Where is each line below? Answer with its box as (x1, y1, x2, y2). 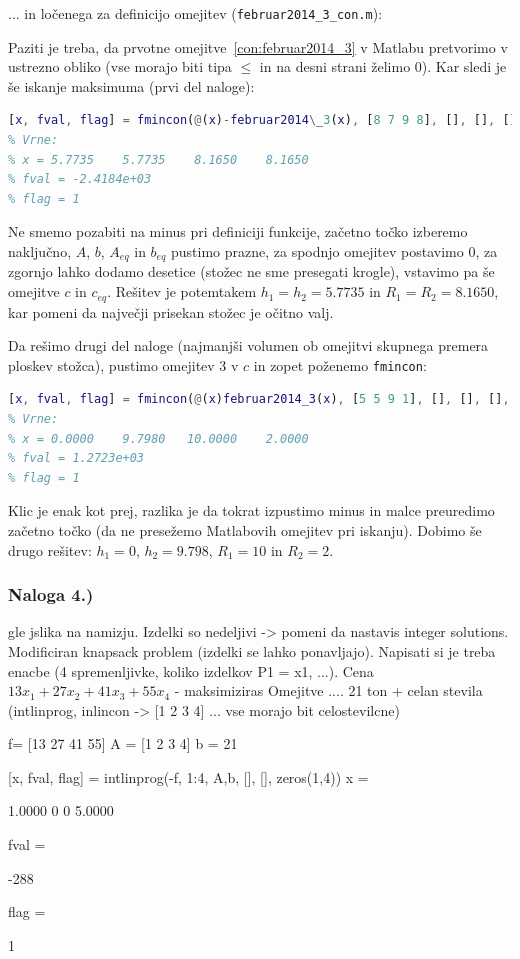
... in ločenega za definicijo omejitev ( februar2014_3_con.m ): (8, 3, 383, 23)
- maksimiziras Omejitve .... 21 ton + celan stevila (174, 680, 483, 701)
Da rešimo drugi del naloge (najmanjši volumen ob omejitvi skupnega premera (8, 335, 489, 356)
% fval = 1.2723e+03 (8, 451, 145, 466)
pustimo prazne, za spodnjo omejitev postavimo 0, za (170, 241, 498, 261)
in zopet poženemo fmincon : (253, 354, 427, 375)
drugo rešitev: (8, 539, 92, 560)
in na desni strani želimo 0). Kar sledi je (259, 56, 507, 77)
